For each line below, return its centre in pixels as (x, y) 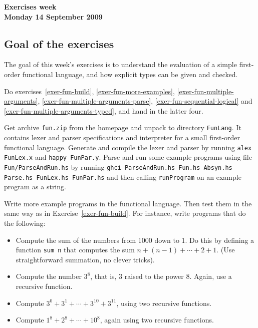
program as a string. (35, 187)
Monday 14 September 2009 (53, 16)
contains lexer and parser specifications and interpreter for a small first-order (122, 137)
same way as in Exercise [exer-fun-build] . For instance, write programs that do (125, 213)
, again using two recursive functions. (157, 320)
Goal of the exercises (59, 43)
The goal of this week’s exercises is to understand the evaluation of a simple (120, 64)
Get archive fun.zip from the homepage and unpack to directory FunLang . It (123, 127)
